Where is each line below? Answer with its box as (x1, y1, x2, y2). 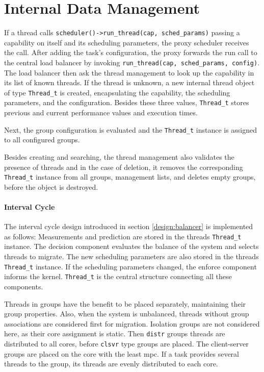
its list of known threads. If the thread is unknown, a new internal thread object (4, 77, 255, 88)
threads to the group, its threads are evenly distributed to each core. (4, 358, 218, 369)
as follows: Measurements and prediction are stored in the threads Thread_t (4, 231, 242, 241)
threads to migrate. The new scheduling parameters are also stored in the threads (4, 251, 259, 262)
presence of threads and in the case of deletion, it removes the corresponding (4, 161, 243, 172)
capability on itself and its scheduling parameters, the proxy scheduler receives (4, 37, 249, 47)
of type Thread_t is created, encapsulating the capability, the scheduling (4, 87, 230, 97)
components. (4, 281, 43, 291)
